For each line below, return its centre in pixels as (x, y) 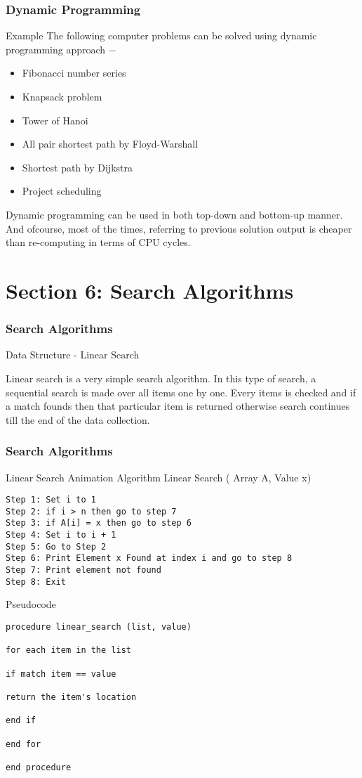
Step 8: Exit (36, 582)
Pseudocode (31, 604)
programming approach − (61, 49)
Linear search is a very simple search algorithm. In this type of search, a (161, 378)
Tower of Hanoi (55, 120)
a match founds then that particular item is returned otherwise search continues (178, 406)
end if (21, 721)
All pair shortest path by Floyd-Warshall (110, 144)
